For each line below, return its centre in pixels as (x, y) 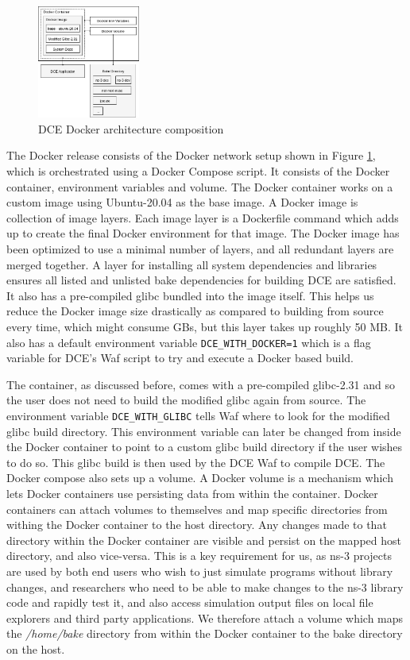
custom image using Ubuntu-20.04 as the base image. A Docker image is (182, 202)
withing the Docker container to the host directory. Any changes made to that (197, 525)
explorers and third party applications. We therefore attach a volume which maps (205, 618)
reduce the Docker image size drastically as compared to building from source (195, 311)
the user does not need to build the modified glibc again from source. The (186, 400)
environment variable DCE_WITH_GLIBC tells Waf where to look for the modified (198, 415)
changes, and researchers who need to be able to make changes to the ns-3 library (205, 587)
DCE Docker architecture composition (131, 128)
